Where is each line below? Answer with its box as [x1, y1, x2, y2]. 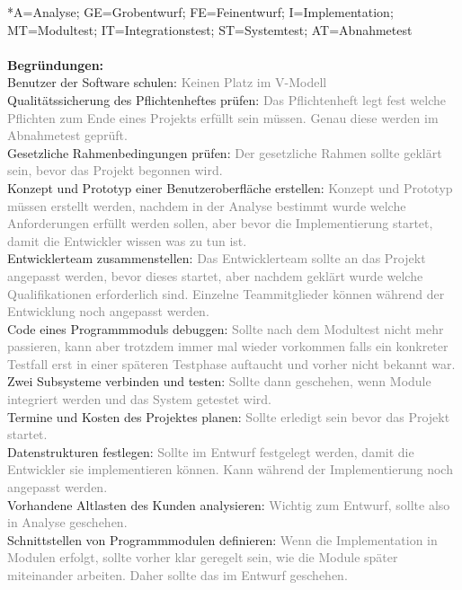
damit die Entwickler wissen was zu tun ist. [7, 231, 247, 250]
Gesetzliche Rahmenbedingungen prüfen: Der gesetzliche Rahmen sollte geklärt [7, 143, 442, 162]
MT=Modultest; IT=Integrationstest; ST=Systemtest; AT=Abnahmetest [7, 20, 413, 39]
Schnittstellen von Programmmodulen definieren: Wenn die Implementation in [7, 530, 438, 549]
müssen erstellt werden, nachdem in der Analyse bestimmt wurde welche [7, 196, 406, 215]
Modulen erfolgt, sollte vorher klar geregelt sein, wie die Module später [7, 548, 398, 567]
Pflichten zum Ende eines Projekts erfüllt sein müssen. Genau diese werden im [7, 108, 439, 127]
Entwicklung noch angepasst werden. [7, 302, 209, 321]
